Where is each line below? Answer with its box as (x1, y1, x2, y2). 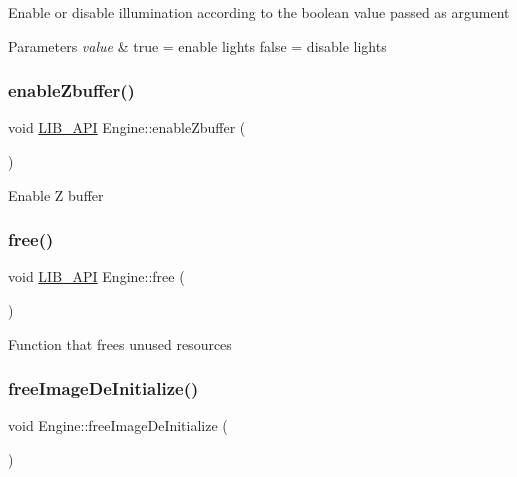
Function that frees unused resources (8, 333, 232, 354)
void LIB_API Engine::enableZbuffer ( (8, 117, 246, 138)
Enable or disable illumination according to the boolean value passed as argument (8, 2, 510, 22)
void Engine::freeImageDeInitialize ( (8, 415, 228, 436)
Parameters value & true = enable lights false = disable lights (8, 35, 387, 56)
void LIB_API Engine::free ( (8, 266, 185, 287)
